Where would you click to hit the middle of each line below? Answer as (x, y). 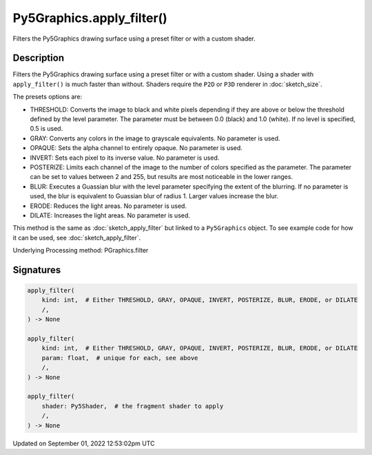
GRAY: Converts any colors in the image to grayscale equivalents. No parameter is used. (155, 138)
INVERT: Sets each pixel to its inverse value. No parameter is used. (125, 158)
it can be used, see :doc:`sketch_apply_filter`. (77, 237)
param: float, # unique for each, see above (120, 358)
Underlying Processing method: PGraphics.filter (81, 251)
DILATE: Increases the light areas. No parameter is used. (110, 215)
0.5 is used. (46, 129)
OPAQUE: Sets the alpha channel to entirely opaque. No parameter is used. (136, 148)
